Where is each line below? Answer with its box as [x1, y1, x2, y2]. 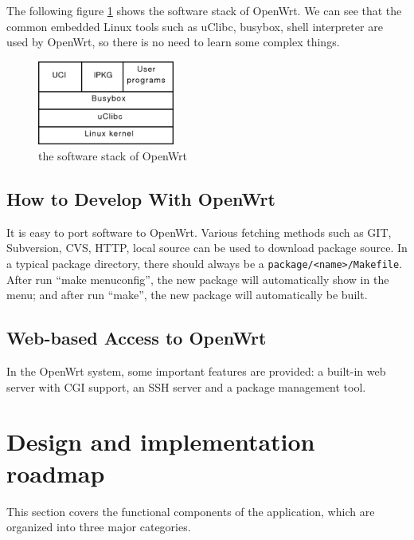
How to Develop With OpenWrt [6, 186, 275, 211]
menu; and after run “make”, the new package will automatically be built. [6, 286, 368, 303]
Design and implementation [6, 425, 315, 458]
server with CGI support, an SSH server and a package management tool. [6, 378, 366, 395]
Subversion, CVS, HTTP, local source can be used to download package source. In [6, 239, 408, 256]
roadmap [6, 456, 105, 489]
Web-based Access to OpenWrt [6, 325, 267, 350]
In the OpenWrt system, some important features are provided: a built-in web [6, 363, 386, 379]
